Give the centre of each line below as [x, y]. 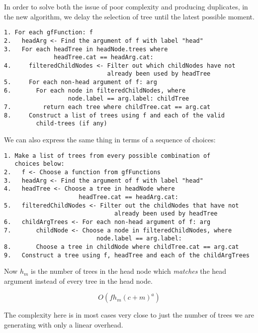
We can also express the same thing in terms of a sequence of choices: [110, 140]
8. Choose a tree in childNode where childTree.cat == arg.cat [122, 247]
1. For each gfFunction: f [48, 33]
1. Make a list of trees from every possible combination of [107, 156]
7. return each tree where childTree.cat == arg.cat [107, 107]
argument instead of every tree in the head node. [78, 280]
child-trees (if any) [72, 124]
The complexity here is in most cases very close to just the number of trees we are [129, 315]
